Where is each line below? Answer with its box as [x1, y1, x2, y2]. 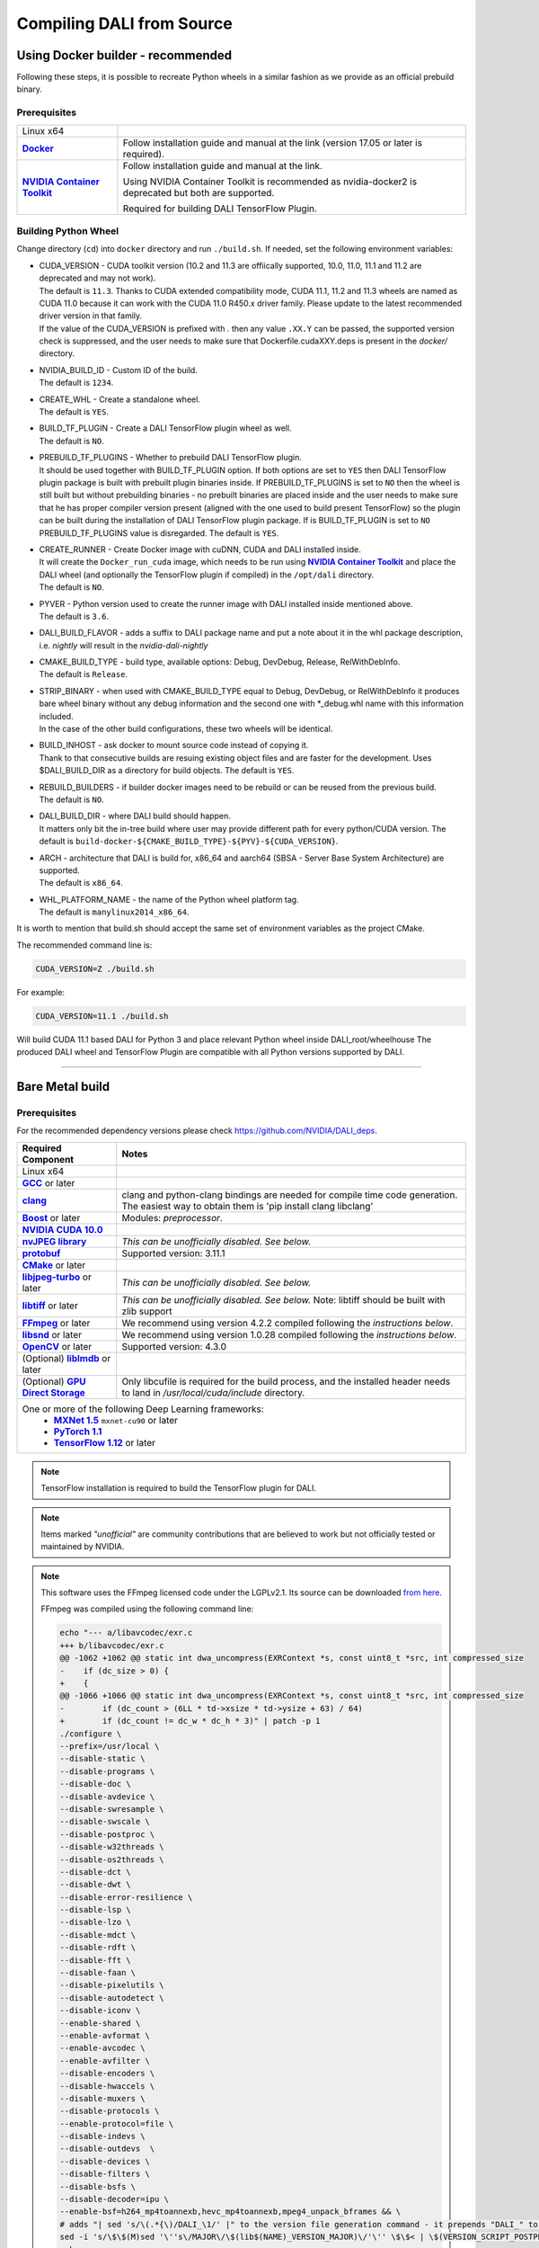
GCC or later [22, 1176, 75, 1189]
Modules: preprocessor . [121, 1211, 224, 1224]
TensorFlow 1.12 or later [53, 1436, 156, 1449]
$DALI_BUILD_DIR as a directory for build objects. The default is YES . [39, 765, 295, 776]
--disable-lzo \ [59, 1917, 132, 1928]
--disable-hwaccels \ [59, 2081, 155, 2091]
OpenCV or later [22, 1340, 93, 1352]
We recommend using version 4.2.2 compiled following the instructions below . [121, 1316, 454, 1329]
